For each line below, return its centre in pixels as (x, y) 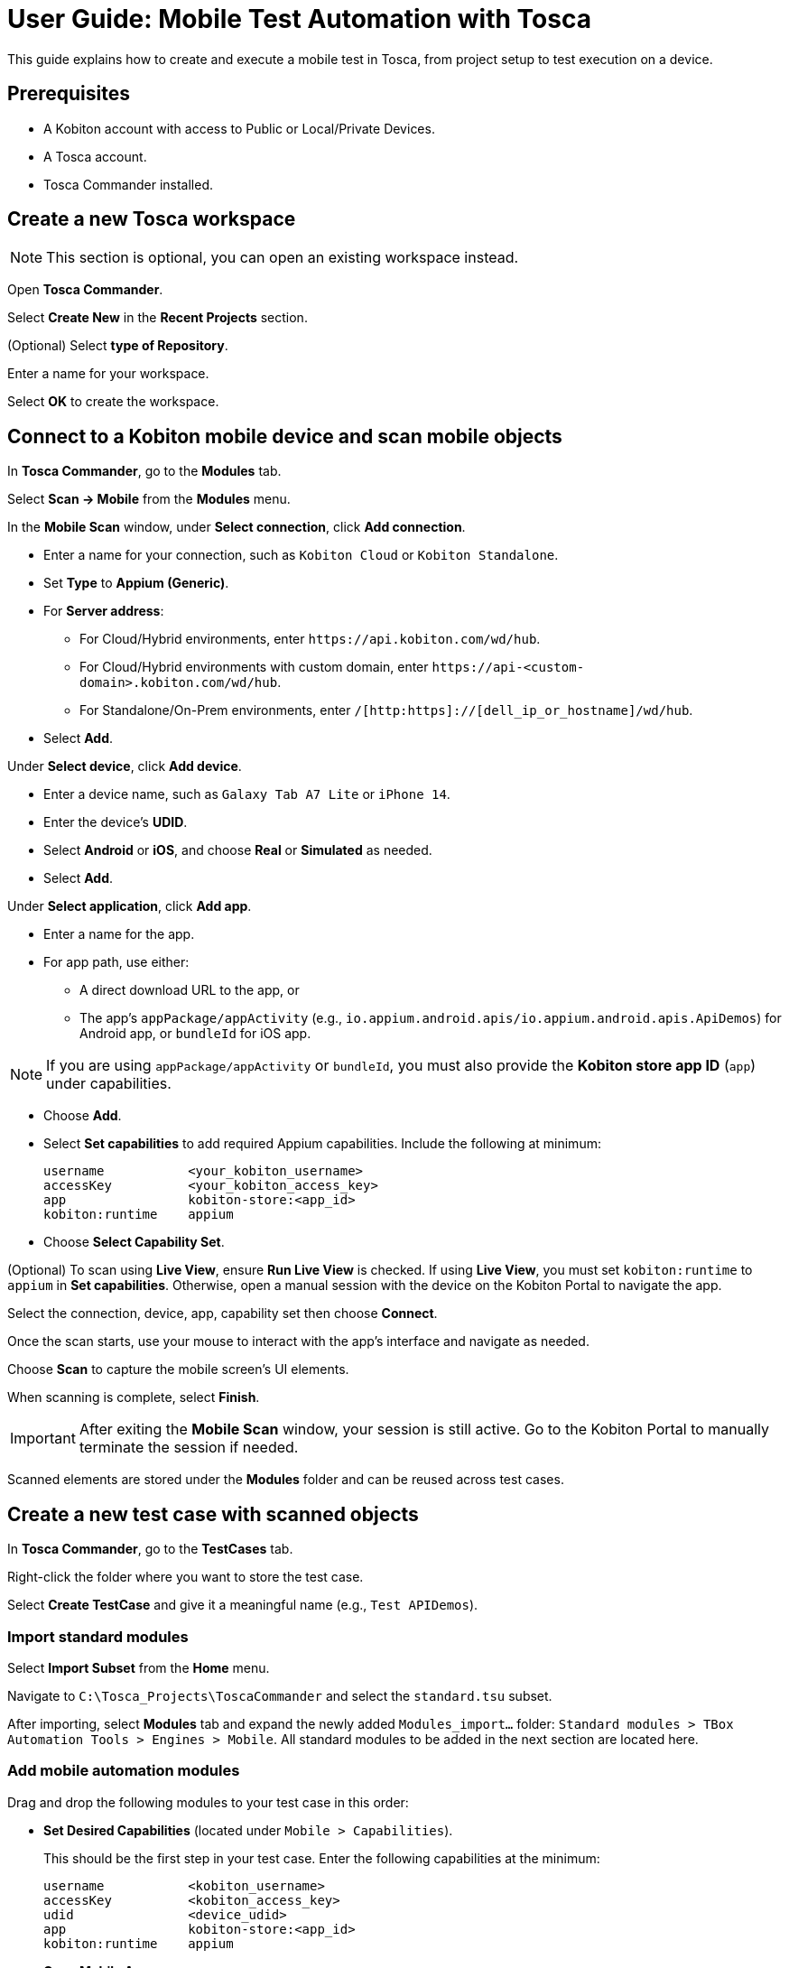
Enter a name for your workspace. (108, 374)
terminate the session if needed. (189, 1448)
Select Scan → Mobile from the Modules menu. (149, 499)
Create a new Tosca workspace (152, 219)
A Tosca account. (95, 156)
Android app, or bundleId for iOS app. (195, 1034)
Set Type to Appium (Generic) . (136, 583)
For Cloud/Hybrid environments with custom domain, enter (254, 667)
